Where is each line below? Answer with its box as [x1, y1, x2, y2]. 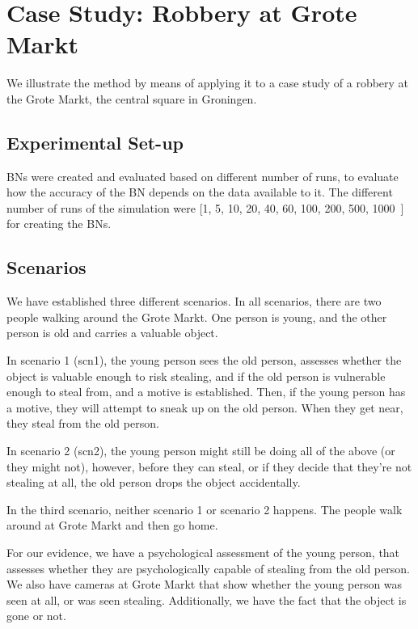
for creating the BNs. [6, 215, 112, 232]
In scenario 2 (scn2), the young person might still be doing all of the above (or [6, 442, 395, 459]
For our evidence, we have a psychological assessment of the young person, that [6, 544, 400, 560]
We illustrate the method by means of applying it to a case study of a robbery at [6, 74, 409, 91]
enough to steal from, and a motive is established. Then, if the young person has [6, 383, 406, 400]
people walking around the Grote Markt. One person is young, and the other [6, 308, 387, 325]
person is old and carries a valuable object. [6, 324, 218, 341]
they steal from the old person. [6, 415, 159, 432]
